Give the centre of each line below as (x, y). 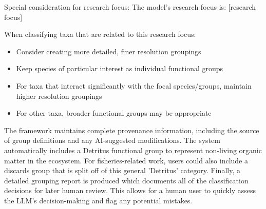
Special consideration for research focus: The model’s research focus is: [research (130, 7)
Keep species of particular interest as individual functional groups (120, 68)
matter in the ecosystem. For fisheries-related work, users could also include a (126, 160)
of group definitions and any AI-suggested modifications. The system (112, 140)
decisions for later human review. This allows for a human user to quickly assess (130, 190)
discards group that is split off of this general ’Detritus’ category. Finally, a (122, 170)
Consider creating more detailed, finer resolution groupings (109, 51)
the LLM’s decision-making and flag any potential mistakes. (98, 200)
